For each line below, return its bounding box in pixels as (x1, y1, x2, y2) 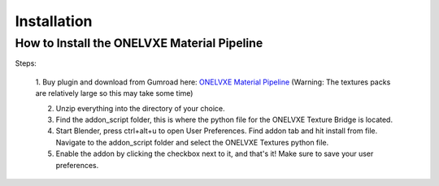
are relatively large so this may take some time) (35, 89, 193, 98)
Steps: (15, 58, 37, 68)
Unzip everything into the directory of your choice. (55, 103, 225, 113)
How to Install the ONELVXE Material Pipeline (15, 36, 263, 50)
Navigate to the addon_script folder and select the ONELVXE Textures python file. (55, 137, 329, 147)
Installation (15, 12, 93, 30)
